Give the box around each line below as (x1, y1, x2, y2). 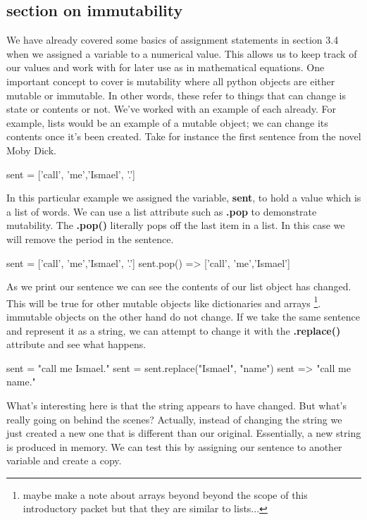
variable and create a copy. (6, 453, 122, 468)
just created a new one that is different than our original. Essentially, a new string (6, 426, 361, 440)
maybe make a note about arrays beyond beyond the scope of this (23, 487, 308, 502)
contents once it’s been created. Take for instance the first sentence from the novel (6, 129, 361, 144)
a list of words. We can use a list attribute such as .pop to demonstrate (6, 204, 317, 218)
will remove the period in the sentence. (6, 231, 174, 246)
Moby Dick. (6, 142, 56, 157)
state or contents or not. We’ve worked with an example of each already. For (6, 101, 336, 116)
